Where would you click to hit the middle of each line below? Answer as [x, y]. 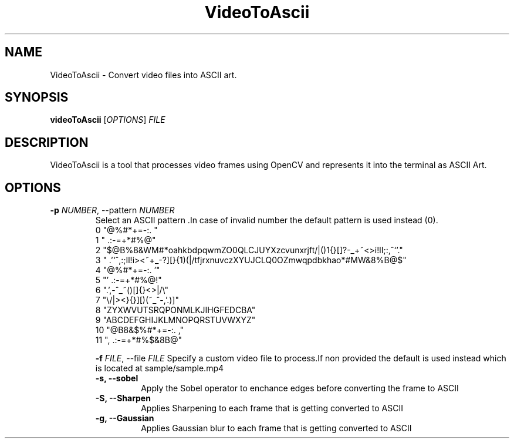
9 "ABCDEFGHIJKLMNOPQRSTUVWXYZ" [175, 320]
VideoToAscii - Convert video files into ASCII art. [143, 75]
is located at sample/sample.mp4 [160, 368]
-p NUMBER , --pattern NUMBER [112, 210]
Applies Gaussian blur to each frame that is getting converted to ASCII [276, 428]
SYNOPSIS [37, 98]
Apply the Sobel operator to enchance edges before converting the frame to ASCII [300, 388]
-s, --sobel [117, 378]
